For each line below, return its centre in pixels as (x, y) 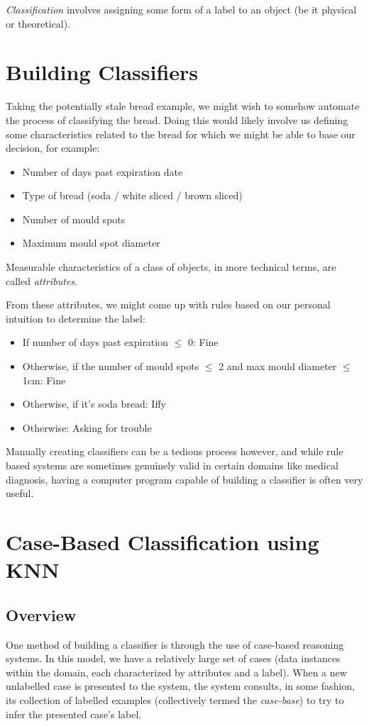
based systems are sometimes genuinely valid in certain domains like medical (172, 465)
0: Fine (203, 342)
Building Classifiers (102, 72)
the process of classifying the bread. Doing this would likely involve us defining (177, 119)
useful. (20, 493)
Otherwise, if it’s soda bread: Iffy (94, 404)
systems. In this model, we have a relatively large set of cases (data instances (173, 658)
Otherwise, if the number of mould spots (111, 366)
